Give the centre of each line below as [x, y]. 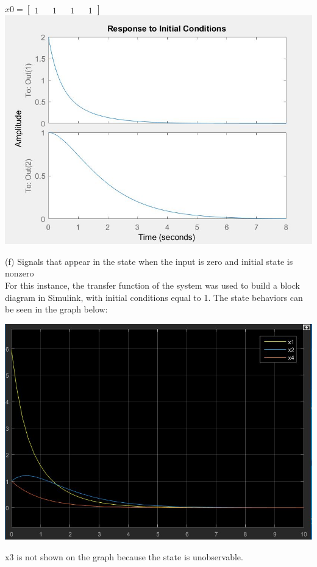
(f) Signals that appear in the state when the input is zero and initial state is [149, 261]
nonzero [20, 273]
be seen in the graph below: [56, 309]
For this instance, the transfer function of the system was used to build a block [152, 285]
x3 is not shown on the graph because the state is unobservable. [124, 556]
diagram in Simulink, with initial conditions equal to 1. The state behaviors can [154, 297]
